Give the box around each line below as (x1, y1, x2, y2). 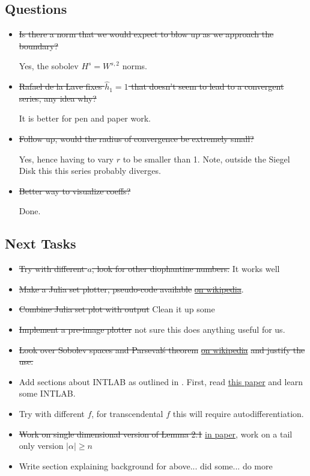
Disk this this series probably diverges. (19, 164, 161, 177)
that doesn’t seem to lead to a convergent (131, 80, 284, 93)
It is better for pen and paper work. (19, 112, 151, 125)
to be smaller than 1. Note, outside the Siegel (123, 152, 290, 165)
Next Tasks (5, 234, 76, 253)
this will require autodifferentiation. (172, 407, 304, 419)
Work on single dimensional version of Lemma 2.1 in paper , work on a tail (19, 427, 293, 440)
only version (19, 439, 64, 452)
